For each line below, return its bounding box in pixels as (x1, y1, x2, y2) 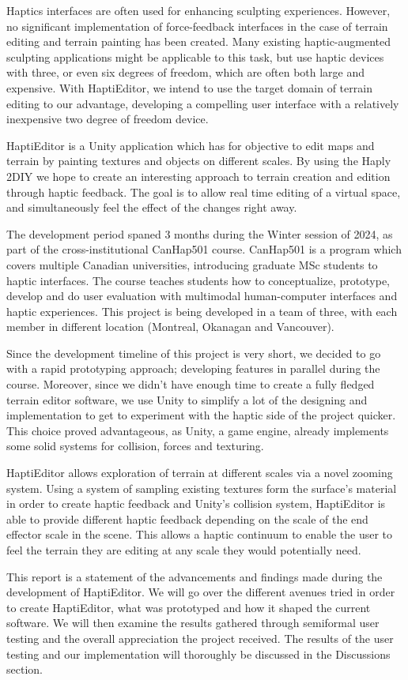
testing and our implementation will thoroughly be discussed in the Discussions (6, 645, 391, 662)
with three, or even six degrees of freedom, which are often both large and (6, 64, 365, 81)
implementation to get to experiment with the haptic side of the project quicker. (6, 407, 396, 423)
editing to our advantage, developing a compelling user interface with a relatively (6, 95, 399, 111)
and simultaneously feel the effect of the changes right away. (6, 199, 297, 216)
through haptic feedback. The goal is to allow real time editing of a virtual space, (6, 183, 401, 200)
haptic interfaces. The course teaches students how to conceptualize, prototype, (6, 272, 391, 288)
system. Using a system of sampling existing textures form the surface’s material (6, 479, 397, 496)
